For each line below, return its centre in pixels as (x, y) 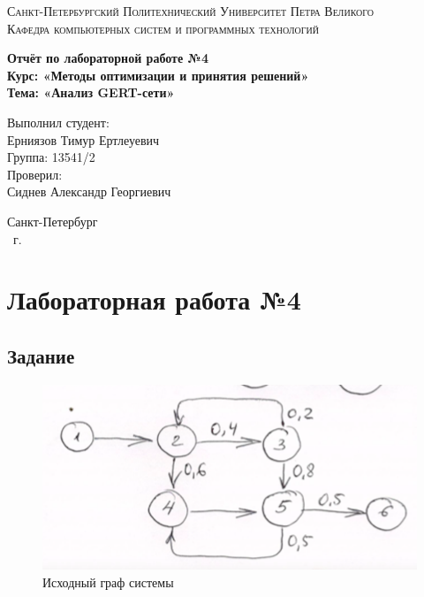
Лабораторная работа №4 (154, 299)
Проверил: (35, 174)
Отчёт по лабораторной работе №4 (108, 58)
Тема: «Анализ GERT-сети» (91, 92)
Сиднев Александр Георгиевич (89, 191)
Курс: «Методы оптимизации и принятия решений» (158, 75)
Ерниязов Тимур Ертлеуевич (83, 139)
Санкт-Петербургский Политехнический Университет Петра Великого (191, 11)
